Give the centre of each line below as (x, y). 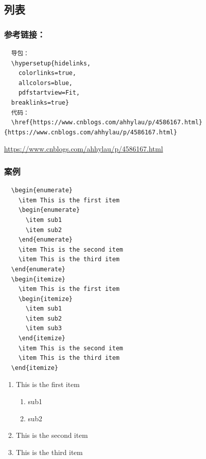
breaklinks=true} (40, 102)
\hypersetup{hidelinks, (51, 63)
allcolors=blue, (46, 83)
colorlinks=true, (47, 73)
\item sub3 (44, 328)
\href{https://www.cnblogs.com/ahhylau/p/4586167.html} (107, 123)
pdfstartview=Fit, (49, 93)
